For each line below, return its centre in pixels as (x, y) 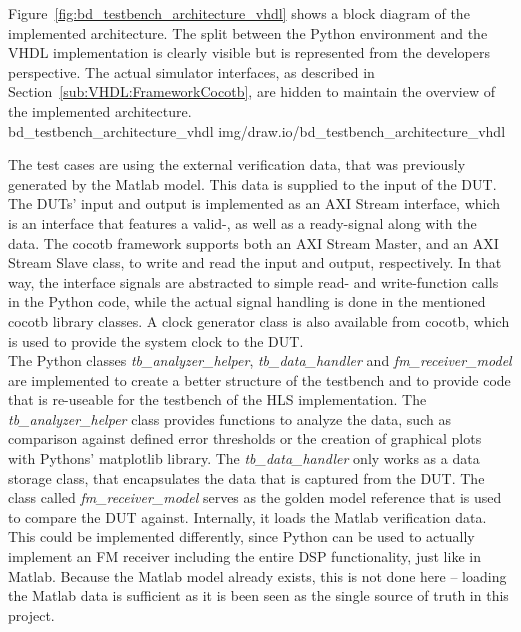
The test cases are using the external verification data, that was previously (237, 164)
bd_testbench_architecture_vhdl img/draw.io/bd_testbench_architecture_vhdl (257, 130)
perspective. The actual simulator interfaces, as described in (191, 71)
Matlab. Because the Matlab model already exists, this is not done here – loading (257, 575)
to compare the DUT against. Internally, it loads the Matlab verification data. (247, 516)
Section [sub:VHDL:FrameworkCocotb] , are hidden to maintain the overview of (251, 91)
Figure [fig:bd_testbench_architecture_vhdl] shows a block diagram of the (239, 13)
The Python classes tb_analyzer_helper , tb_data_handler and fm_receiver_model (260, 360)
